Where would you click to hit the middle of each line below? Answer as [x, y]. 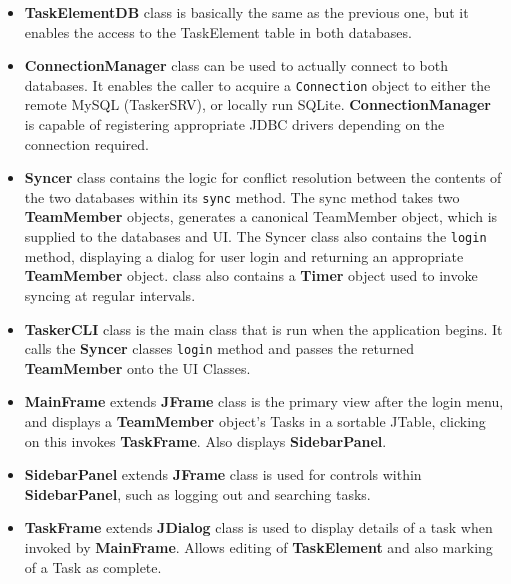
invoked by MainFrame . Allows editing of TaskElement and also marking [258, 546]
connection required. [86, 143]
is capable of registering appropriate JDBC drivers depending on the [234, 124]
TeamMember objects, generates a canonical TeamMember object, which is [261, 216]
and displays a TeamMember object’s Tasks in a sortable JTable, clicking [255, 420]
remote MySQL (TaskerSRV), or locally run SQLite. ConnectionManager [257, 104]
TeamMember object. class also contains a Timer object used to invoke [251, 275]
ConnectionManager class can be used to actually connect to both [236, 65]
